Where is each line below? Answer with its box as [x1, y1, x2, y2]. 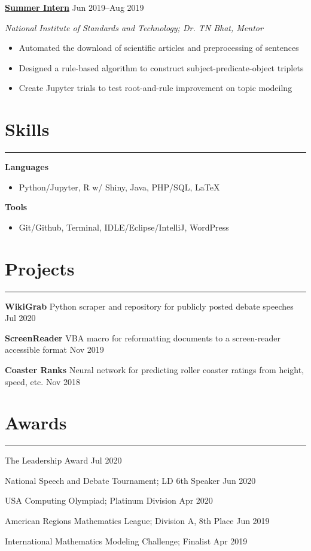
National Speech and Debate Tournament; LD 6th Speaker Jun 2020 [5, 474, 256, 486]
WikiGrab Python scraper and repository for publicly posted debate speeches [5, 299, 294, 312]
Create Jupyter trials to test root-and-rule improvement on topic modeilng [19, 81, 292, 94]
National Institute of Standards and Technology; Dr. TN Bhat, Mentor [5, 21, 263, 34]
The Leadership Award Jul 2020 [5, 454, 122, 467]
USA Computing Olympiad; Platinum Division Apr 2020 [5, 494, 213, 507]
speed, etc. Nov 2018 [5, 375, 81, 387]
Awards [5, 410, 67, 435]
